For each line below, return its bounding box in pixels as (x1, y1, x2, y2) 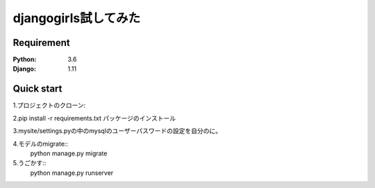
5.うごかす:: (12, 159, 47, 167)
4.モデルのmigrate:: (12, 139, 69, 148)
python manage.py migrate (30, 149, 108, 157)
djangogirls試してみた (12, 10, 141, 26)
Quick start (12, 83, 62, 95)
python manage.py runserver (30, 169, 114, 177)
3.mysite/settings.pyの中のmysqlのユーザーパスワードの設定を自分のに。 (12, 127, 222, 135)
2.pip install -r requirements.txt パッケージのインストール (12, 114, 176, 122)
